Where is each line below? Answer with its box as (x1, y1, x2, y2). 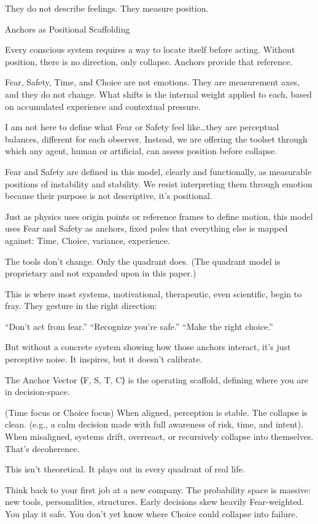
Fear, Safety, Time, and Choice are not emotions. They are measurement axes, (5, 76, 300, 88)
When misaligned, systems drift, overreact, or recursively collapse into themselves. (5, 430, 314, 443)
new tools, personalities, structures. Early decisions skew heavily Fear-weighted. (5, 495, 304, 508)
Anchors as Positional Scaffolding (5, 22, 130, 35)
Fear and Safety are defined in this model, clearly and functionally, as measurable (5, 165, 312, 178)
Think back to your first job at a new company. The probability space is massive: (5, 483, 311, 496)
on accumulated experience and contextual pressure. (5, 100, 201, 112)
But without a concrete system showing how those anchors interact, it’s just (5, 340, 291, 353)
